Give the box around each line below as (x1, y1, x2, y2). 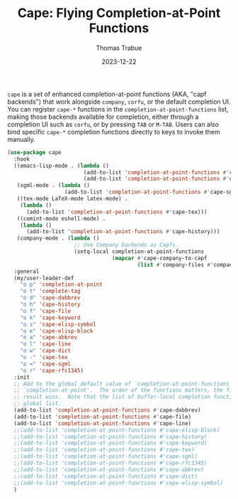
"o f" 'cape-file (20, 307, 72, 314)
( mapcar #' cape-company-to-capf (112, 254, 208, 262)
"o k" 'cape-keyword (20, 314, 81, 321)
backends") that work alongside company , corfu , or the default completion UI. (7, 97, 231, 106)
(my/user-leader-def (13, 274, 74, 281)
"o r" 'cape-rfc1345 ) (20, 367, 84, 374)
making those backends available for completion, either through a (7, 112, 199, 121)
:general (13, 268, 40, 275)
